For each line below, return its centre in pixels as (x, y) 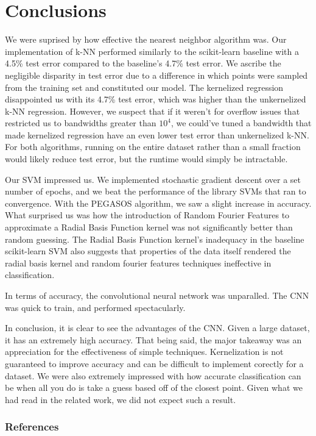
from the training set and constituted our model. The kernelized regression (144, 87)
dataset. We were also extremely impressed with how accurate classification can (153, 375)
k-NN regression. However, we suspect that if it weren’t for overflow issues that (153, 111)
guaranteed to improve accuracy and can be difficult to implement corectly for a (154, 363)
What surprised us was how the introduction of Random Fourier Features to (147, 215)
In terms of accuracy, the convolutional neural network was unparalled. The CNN (157, 295)
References (32, 427)
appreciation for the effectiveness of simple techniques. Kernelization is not (144, 352)
